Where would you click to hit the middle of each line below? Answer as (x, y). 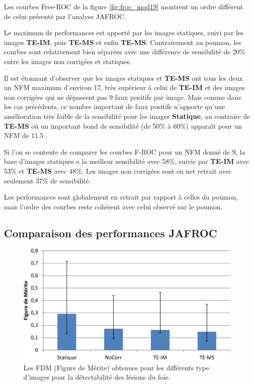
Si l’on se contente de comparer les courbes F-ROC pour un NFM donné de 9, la (125, 151)
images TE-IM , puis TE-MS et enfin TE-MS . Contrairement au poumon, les (123, 42)
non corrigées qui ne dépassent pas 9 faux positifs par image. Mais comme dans (123, 97)
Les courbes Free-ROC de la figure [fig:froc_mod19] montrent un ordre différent (124, 6)
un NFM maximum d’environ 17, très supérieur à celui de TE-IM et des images (125, 87)
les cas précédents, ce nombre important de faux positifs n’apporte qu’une (115, 106)
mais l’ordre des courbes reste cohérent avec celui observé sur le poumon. (113, 206)
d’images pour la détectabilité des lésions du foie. (97, 377)
